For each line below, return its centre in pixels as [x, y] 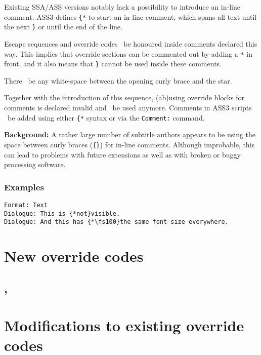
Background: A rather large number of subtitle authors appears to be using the [130, 134]
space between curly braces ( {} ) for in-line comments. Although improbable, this [129, 144]
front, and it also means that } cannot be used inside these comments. [113, 64]
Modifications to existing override [124, 325]
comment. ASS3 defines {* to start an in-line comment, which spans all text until [130, 16]
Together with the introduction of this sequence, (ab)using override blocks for [124, 97]
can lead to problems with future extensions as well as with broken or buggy [122, 154]
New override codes [74, 256]
